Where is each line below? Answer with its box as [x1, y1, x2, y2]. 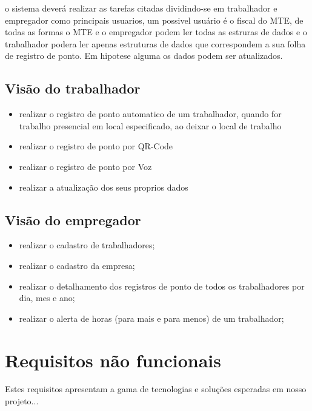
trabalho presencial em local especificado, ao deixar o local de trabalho [19, 119, 282, 132]
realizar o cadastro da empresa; [19, 259, 135, 271]
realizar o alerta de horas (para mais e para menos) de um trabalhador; [19, 311, 284, 324]
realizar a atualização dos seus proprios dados [19, 180, 188, 193]
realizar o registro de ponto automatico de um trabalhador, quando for [19, 107, 282, 120]
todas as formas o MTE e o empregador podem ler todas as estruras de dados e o [5, 25, 307, 38]
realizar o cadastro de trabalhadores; [19, 239, 155, 251]
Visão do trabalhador [5, 79, 141, 98]
